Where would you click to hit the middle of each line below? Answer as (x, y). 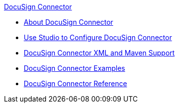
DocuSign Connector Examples (75, 68)
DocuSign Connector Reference (75, 83)
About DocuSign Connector (68, 22)
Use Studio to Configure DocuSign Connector (98, 37)
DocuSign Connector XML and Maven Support (99, 53)
